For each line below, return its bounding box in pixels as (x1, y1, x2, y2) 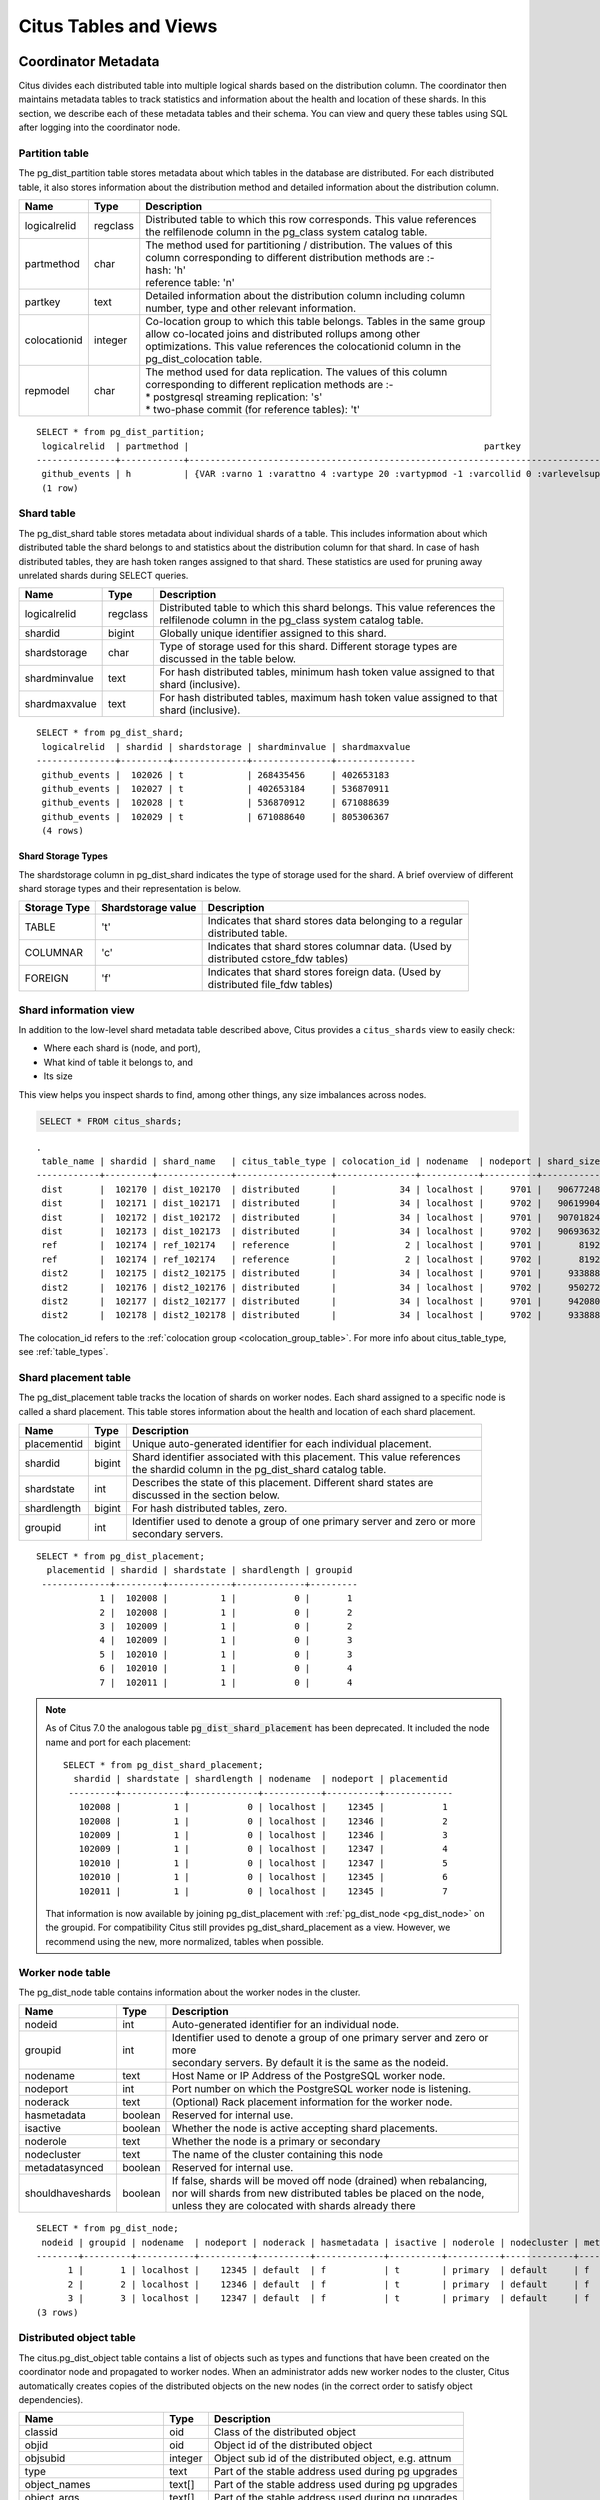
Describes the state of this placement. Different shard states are (131, 1476, 434, 1489)
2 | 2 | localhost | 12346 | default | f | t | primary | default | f (67, 2278, 590, 2290)
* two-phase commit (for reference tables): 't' (145, 403, 360, 417)
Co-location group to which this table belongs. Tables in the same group (145, 315, 486, 329)
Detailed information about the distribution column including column (145, 289, 465, 303)
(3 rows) (36, 2306, 79, 2318)
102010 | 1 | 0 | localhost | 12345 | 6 (78, 1871, 449, 1883)
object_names (24, 2478, 91, 2492)
